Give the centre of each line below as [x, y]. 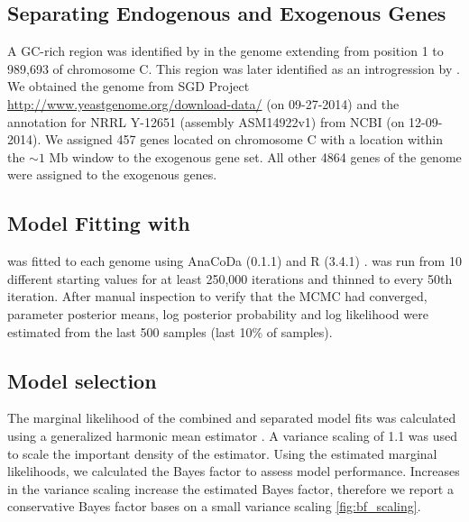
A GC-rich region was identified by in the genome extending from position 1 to [225, 51]
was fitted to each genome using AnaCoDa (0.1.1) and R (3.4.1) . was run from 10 [234, 261]
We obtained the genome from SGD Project [129, 86]
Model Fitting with [99, 223]
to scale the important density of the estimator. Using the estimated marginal [222, 453]
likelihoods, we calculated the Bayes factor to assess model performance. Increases [234, 471]
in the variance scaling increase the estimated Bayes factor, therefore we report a [230, 488]
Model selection [82, 380]
